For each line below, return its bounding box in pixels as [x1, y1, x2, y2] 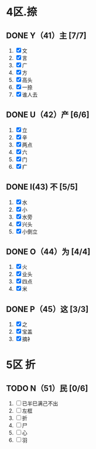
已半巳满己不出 [22, 400, 59, 407]
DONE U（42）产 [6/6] [6, 110, 90, 120]
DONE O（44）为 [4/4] [6, 247, 91, 257]
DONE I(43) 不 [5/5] [6, 182, 78, 192]
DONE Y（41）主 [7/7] [6, 30, 87, 40]
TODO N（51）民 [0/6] [6, 383, 88, 393]
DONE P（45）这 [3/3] [6, 304, 89, 314]
